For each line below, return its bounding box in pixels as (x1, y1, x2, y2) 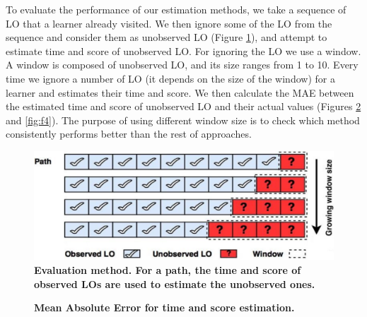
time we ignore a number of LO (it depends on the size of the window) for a (6, 71, 335, 85)
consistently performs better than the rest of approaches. (6, 126, 252, 141)
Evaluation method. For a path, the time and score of (34, 262, 301, 277)
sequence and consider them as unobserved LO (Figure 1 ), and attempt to (6, 30, 327, 44)
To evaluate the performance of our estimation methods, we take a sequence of (6, 2, 346, 16)
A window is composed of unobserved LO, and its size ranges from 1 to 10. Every (6, 57, 359, 72)
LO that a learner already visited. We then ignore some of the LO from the (6, 16, 332, 30)
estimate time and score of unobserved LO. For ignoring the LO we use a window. (6, 43, 361, 58)
